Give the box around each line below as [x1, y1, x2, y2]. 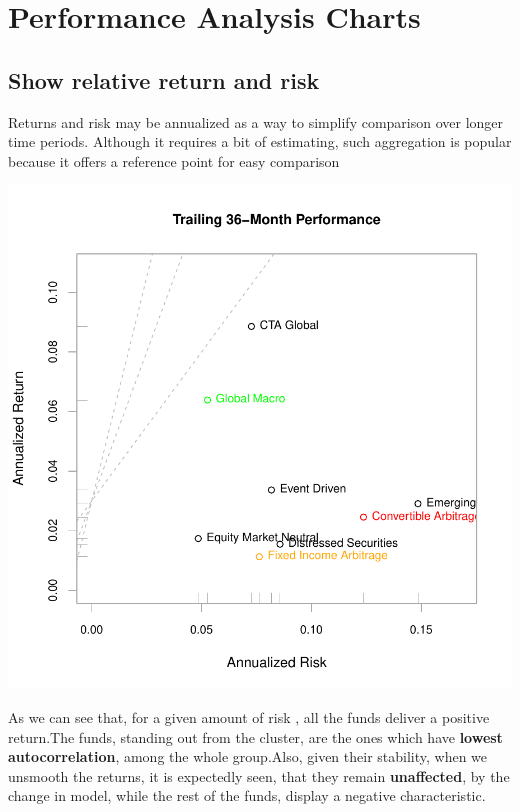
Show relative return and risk [8, 64, 320, 95]
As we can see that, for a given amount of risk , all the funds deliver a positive [8, 706, 490, 727]
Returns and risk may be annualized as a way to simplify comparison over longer [8, 111, 504, 132]
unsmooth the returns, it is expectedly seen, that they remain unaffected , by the [8, 765, 510, 786]
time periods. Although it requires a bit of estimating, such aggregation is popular [8, 131, 512, 152]
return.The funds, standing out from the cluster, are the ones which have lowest [8, 726, 503, 747]
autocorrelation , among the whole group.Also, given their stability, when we [8, 746, 488, 767]
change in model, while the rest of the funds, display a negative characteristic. [8, 785, 486, 806]
